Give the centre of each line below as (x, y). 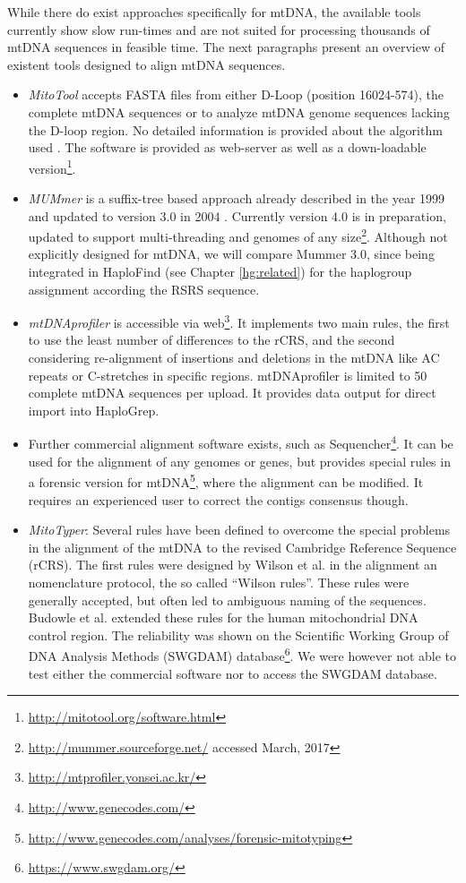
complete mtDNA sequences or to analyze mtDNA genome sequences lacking (239, 111)
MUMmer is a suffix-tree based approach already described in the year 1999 (237, 198)
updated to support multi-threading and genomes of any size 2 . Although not (238, 235)
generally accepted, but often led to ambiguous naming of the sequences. (227, 600)
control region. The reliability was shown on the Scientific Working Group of (238, 634)
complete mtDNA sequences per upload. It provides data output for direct (232, 393)
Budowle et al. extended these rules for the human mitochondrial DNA (223, 617)
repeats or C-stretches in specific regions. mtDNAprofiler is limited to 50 (228, 375)
